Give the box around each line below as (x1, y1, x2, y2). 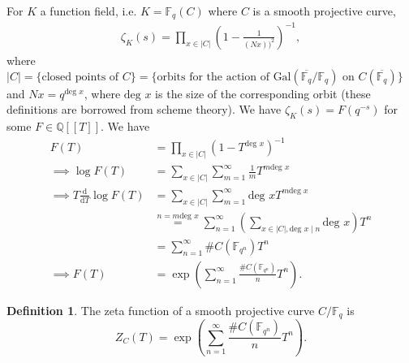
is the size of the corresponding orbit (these (155, 84, 371, 102)
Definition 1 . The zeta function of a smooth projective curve (6, 301, 315, 318)
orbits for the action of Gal (157, 71, 291, 83)
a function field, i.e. (40, 2, 137, 19)
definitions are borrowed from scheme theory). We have (6, 101, 282, 118)
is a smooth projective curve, (252, 2, 396, 19)
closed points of (41, 71, 119, 83)
